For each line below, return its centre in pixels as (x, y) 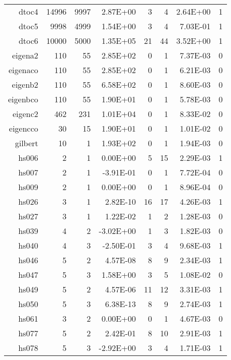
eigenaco (23, 70)
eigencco (24, 128)
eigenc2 (25, 114)
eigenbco (23, 99)
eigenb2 (25, 84)
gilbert (27, 143)
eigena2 (25, 55)
